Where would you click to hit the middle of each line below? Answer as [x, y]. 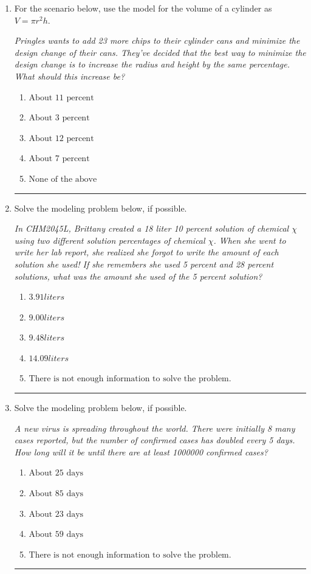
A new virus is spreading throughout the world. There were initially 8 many [155, 428]
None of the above [63, 179]
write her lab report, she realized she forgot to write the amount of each [146, 252]
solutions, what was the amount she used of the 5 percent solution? [138, 276]
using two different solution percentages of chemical [110, 240]
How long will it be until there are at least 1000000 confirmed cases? [141, 451]
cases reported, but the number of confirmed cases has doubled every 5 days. [155, 440]
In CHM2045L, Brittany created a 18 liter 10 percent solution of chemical [152, 228]
